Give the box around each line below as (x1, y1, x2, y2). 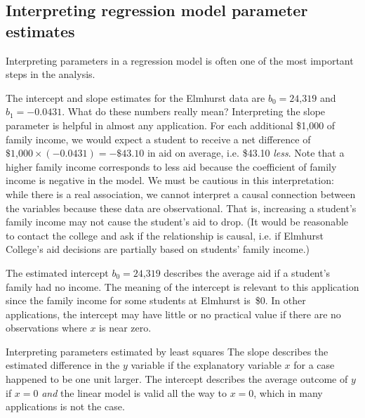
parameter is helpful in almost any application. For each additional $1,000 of (6, 117, 336, 132)
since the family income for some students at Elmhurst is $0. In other (6, 293, 306, 308)
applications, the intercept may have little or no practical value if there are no (6, 306, 341, 321)
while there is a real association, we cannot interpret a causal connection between (6, 186, 356, 201)
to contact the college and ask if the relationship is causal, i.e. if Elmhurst (6, 228, 324, 242)
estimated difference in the (6, 358, 120, 372)
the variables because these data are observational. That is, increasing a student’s (6, 200, 357, 215)
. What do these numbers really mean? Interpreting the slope (62, 104, 326, 119)
